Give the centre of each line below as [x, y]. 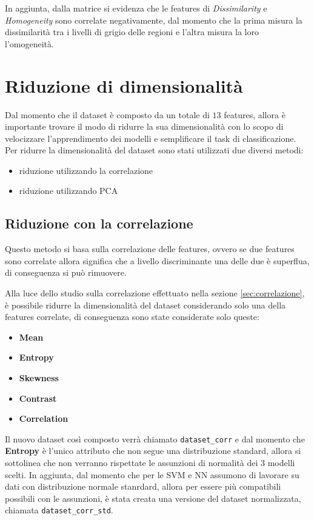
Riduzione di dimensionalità [124, 85]
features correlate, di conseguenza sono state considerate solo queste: [132, 317]
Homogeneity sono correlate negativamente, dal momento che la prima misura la [154, 20]
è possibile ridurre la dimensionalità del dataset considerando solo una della [145, 305]
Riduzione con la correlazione [99, 223]
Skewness [39, 378]
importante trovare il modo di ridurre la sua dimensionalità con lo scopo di [144, 126]
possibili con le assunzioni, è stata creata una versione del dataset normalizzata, [153, 498]
